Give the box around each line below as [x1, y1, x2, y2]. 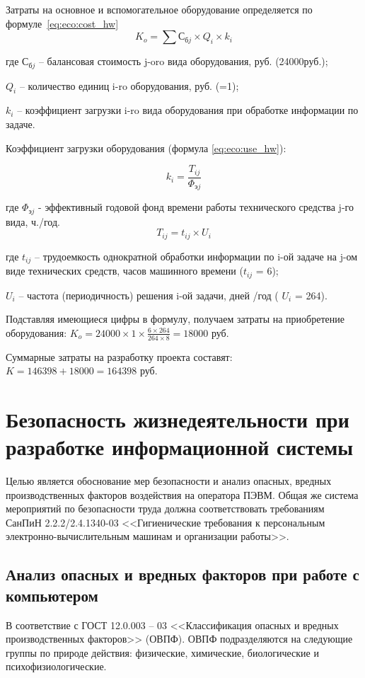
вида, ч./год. [6, 214, 60, 229]
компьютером [6, 584, 98, 606]
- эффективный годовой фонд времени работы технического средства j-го [38, 200, 354, 214]
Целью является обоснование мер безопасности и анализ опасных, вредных [6, 473, 332, 488]
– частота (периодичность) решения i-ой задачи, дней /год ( [18, 287, 279, 302]
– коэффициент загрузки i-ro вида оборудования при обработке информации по [17, 103, 359, 117]
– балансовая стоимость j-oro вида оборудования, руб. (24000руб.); [38, 54, 328, 69]
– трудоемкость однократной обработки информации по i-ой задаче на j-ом [34, 248, 358, 263]
